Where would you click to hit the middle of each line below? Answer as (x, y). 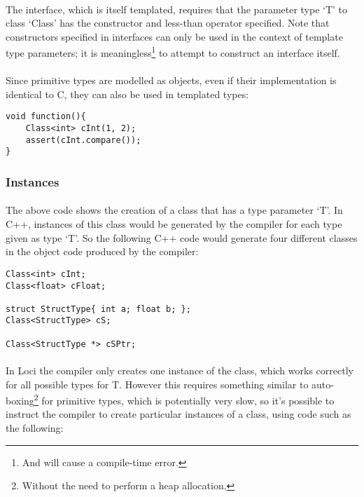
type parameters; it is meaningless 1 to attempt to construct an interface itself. (173, 52)
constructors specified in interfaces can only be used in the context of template (174, 36)
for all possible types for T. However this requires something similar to (157, 384)
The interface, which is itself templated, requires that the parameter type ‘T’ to (177, 9)
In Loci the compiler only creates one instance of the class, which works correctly (180, 370)
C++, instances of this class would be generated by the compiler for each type (174, 224)
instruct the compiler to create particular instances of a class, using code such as (178, 414)
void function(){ (46, 117)
